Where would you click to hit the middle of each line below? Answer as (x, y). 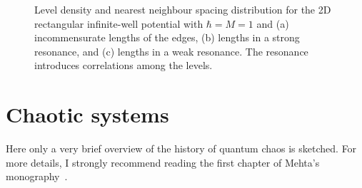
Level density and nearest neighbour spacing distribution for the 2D (183, 9)
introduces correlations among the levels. (124, 65)
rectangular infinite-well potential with (119, 23)
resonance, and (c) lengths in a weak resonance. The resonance (171, 51)
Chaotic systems (87, 114)
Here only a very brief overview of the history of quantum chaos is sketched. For (181, 148)
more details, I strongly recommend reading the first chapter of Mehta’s (163, 162)
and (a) (273, 23)
